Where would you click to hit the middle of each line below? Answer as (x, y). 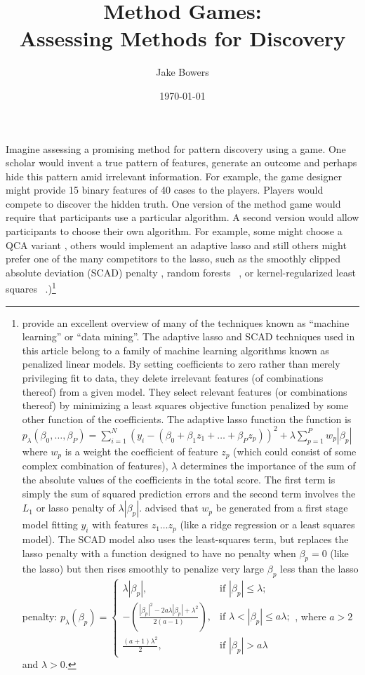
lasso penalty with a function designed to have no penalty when (159, 553)
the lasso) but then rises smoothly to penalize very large (143, 569)
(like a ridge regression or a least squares (267, 524)
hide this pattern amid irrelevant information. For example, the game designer (174, 176)
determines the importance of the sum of (268, 466)
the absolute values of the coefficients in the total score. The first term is (179, 479)
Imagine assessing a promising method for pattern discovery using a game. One (176, 148)
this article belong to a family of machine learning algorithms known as (175, 350)
